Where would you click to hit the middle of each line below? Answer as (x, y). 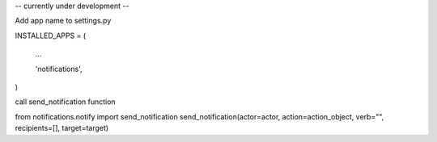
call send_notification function (66, 102)
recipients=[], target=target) (62, 128)
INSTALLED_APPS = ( (51, 35)
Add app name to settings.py (63, 21)
